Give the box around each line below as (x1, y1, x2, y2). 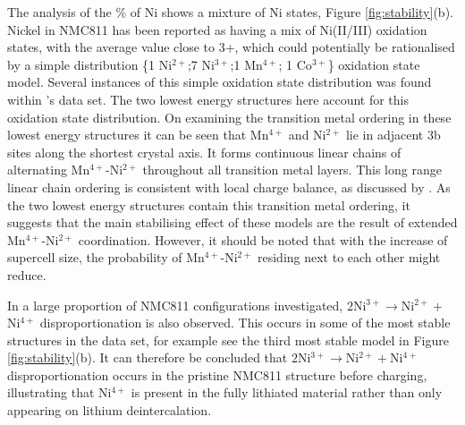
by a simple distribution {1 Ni (7, 55, 173, 73)
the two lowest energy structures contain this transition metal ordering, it (7, 195, 410, 214)
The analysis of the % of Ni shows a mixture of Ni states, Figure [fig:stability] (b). (7, 3, 453, 21)
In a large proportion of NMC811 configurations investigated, (7, 295, 343, 314)
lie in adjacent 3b (345, 125, 441, 144)
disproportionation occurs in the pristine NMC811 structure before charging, (7, 365, 427, 384)
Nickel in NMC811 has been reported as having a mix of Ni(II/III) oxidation (7, 20, 427, 38)
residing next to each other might (257, 248, 441, 267)
